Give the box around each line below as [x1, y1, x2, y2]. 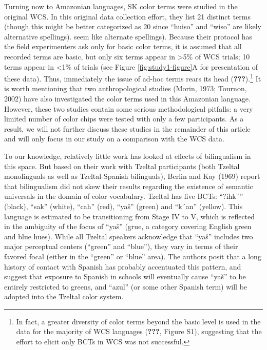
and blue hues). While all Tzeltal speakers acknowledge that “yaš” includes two [4, 231, 253, 241]
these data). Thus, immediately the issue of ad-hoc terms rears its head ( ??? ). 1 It [4, 72, 261, 84]
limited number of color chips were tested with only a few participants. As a [4, 113, 244, 124]
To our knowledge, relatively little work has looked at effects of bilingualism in [4, 150, 251, 161]
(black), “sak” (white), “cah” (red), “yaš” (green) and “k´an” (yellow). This [4, 200, 243, 211]
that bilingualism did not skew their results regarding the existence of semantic [4, 180, 253, 191]
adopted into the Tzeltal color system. [4, 291, 124, 302]
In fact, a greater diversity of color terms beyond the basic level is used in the [16, 316, 261, 326]
